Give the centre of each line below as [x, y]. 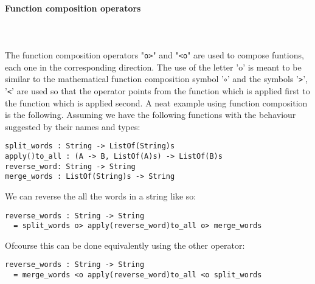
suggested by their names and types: [73, 126]
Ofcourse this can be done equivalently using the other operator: [125, 245]
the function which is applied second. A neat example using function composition [156, 102]
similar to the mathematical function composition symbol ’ [114, 79]
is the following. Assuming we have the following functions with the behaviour [151, 115]
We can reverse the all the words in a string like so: [101, 196]
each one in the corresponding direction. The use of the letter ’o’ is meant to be [153, 67]
